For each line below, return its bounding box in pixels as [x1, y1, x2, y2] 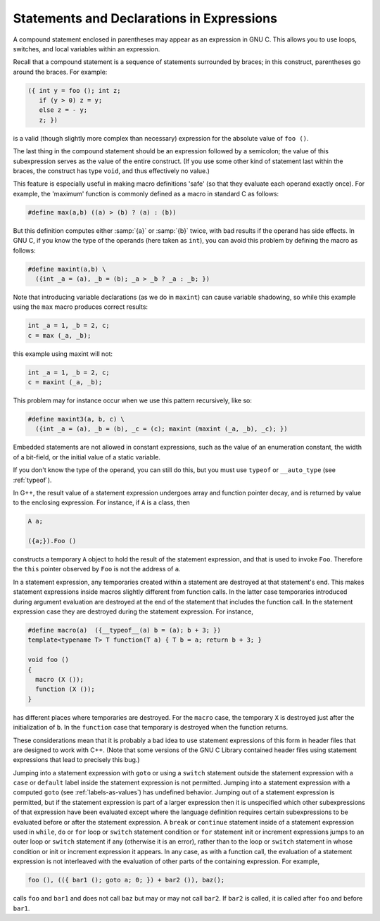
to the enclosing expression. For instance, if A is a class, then [13, 498, 190, 507]
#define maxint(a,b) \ [27, 265, 106, 273]
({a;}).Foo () [27, 537, 77, 545]
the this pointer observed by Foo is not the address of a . [13, 565, 181, 573]
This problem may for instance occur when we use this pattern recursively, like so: [13, 396, 253, 405]
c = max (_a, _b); [27, 331, 91, 339]
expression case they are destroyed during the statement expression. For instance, [13, 607, 253, 616]
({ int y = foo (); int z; [27, 87, 121, 94]
